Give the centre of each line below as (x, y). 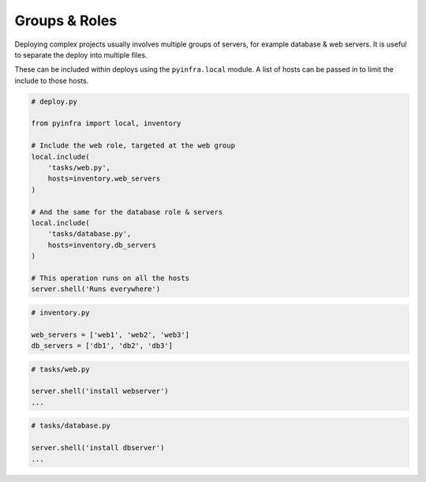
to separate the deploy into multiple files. (81, 54)
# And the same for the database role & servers (127, 212)
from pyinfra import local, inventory (106, 123)
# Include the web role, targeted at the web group (133, 146)
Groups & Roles (66, 21)
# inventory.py (60, 312)
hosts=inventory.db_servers (102, 245)
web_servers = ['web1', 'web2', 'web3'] (110, 334)
